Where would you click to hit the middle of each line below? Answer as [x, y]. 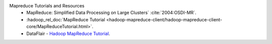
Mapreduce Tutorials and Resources [47, 6]
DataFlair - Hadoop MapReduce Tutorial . [68, 33]
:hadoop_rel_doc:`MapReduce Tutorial [66, 19]
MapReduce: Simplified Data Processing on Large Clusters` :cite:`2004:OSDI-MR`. [111, 13]
